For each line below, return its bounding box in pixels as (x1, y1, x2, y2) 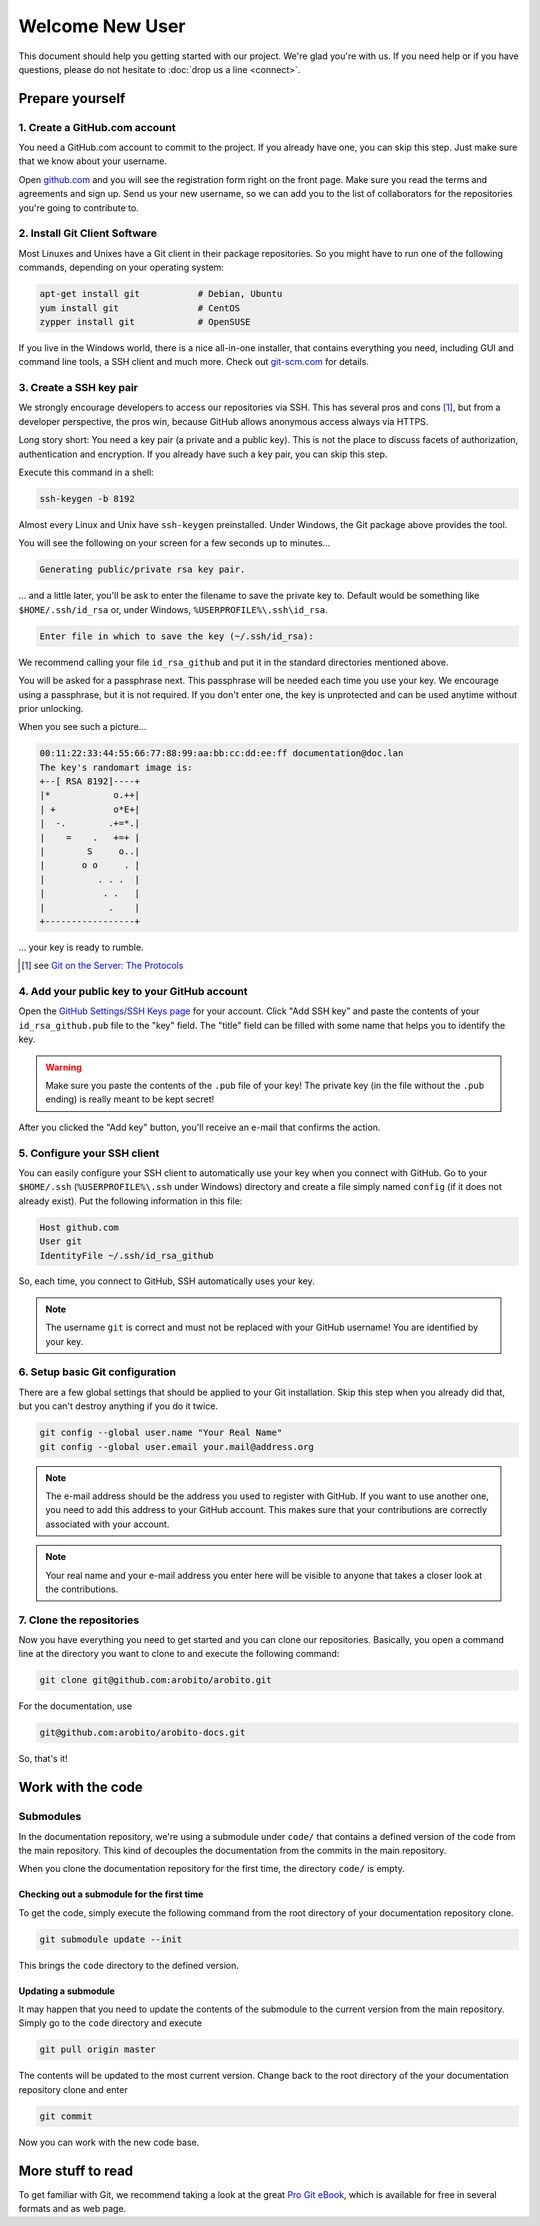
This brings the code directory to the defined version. (18, 1959, 239, 1971)
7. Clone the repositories (18, 1613, 140, 1627)
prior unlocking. (18, 702, 84, 714)
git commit (39, 2110, 93, 2122)
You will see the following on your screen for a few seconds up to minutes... (18, 537, 331, 549)
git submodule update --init (39, 1933, 183, 1945)
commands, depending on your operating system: (18, 261, 225, 274)
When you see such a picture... (18, 721, 147, 733)
